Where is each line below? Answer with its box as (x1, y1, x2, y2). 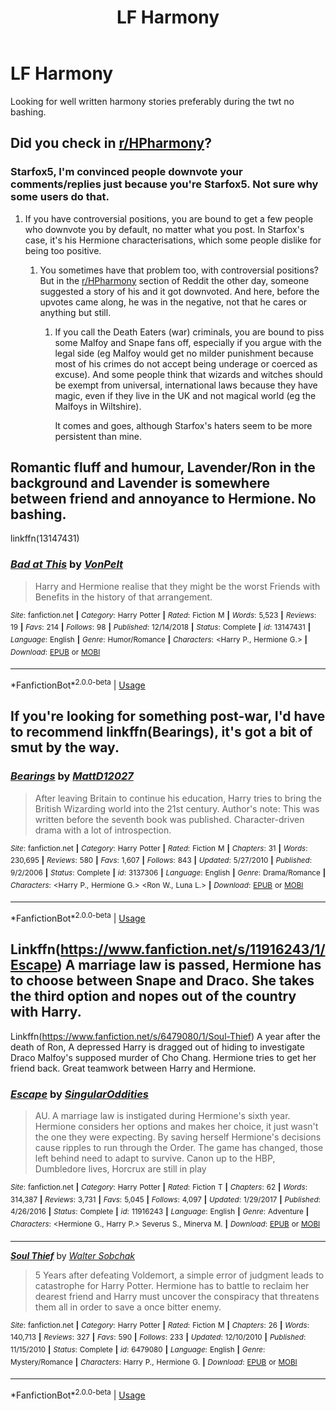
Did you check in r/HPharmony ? (10, 135, 212, 152)
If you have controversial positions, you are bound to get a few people (24, 212, 314, 225)
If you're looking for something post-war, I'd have (10, 708, 326, 725)
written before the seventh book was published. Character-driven (34, 813, 305, 825)
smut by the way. (10, 739, 120, 756)
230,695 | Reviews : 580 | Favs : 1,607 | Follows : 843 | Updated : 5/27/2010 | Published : (10, 856, 312, 866)
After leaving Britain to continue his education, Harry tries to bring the (34, 792, 322, 804)
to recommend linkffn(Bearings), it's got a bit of (10, 724, 313, 741)
